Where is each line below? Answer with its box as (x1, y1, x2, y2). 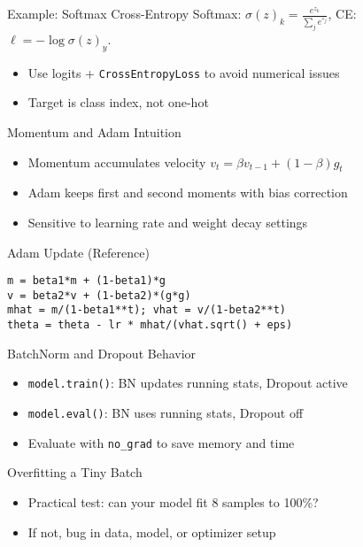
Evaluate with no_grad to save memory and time (27, 433, 295, 451)
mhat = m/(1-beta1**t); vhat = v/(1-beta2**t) (7, 304, 286, 317)
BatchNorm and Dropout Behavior (7, 343, 197, 362)
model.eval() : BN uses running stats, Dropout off (27, 404, 304, 421)
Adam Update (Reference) (7, 243, 150, 261)
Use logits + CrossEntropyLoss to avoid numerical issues (27, 63, 340, 81)
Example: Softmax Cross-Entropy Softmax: (7, 4, 242, 22)
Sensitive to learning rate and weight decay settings (27, 212, 308, 231)
